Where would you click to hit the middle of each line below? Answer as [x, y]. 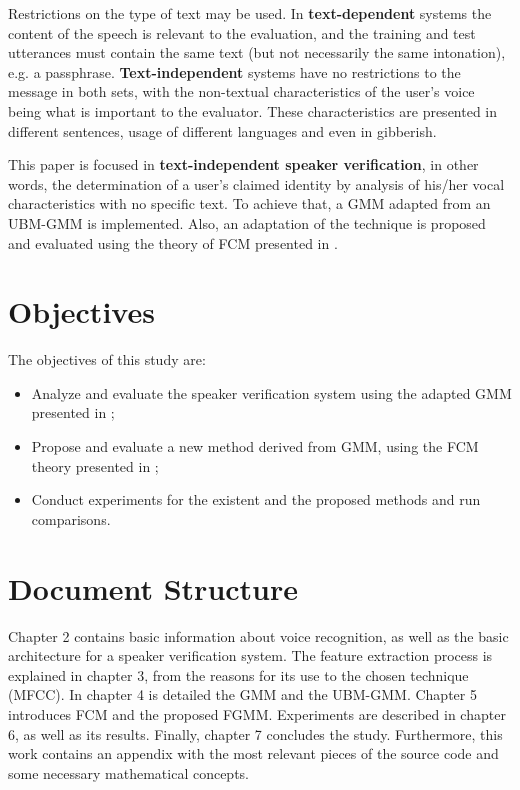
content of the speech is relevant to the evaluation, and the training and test [242, 32]
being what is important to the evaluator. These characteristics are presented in [253, 110]
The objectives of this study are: [107, 359]
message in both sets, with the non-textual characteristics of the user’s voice [241, 91]
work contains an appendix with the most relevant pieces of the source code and [253, 753]
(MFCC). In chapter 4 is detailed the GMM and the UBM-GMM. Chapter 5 [242, 694]
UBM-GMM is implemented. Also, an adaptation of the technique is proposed [247, 222]
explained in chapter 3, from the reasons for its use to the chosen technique [238, 674]
